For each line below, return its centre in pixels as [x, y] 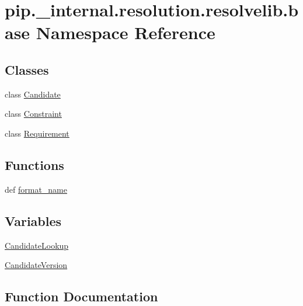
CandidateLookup [37, 245]
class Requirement [37, 133]
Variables [33, 220]
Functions [34, 164]
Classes [27, 69]
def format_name [36, 189]
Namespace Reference [126, 32]
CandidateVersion [36, 265]
